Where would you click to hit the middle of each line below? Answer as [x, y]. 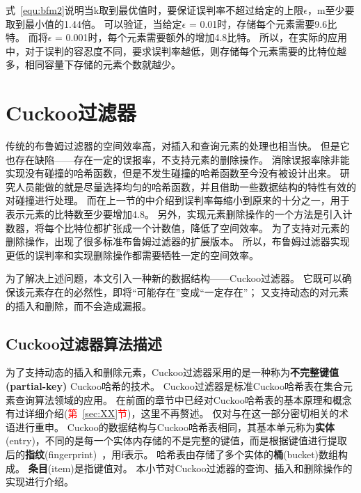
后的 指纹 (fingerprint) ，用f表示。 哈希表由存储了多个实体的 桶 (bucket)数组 [172, 454]
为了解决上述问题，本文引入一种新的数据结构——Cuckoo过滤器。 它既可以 [174, 278]
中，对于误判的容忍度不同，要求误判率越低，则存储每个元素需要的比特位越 [176, 50]
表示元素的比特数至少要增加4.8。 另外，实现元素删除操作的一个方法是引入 [174, 214]
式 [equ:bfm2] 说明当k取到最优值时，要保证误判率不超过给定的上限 [155, 10]
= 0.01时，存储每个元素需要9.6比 [263, 23]
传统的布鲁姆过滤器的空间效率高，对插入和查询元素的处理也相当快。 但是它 [178, 146]
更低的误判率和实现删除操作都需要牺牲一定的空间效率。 [132, 255]
